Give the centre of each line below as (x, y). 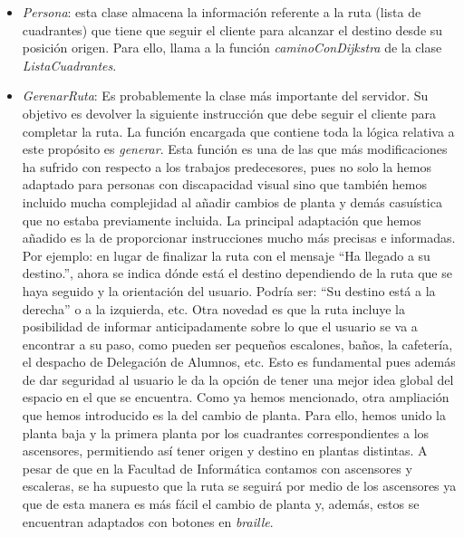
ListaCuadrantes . (69, 65)
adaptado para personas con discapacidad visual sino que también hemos (225, 184)
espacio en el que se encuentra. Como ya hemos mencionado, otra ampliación (236, 397)
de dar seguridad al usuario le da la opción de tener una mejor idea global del (238, 379)
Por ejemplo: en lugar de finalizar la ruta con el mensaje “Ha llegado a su (226, 255)
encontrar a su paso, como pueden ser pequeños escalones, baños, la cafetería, (237, 344)
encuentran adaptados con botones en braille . (148, 521)
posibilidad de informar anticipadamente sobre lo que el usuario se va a (220, 326)
